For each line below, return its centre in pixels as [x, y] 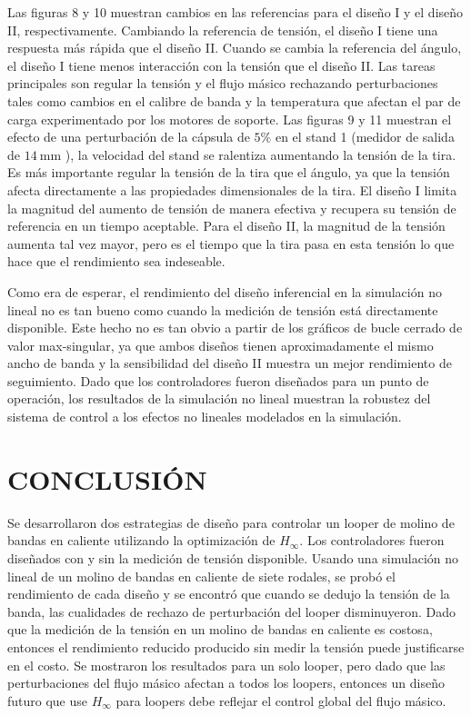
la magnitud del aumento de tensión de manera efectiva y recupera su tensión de [232, 208]
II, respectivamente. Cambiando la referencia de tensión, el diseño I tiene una [223, 30]
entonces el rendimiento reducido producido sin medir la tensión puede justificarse [236, 646]
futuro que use [48, 700]
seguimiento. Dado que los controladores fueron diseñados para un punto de [218, 380]
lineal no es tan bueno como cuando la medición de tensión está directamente [223, 309]
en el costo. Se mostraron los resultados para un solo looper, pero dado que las [226, 665]
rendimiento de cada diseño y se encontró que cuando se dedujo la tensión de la [229, 594]
